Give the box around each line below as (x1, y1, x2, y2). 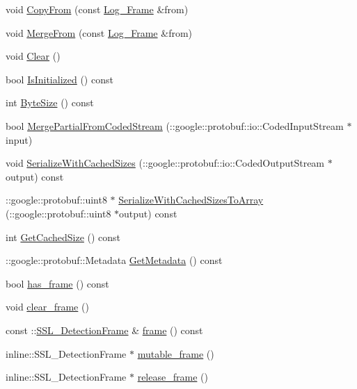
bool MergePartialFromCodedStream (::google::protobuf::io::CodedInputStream (6, 118, 344, 133)
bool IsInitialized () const (6, 72, 113, 86)
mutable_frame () (137, 346, 214, 361)
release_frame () (137, 370, 208, 384)
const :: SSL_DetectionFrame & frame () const (6, 322, 203, 337)
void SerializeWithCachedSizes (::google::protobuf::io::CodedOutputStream (6, 156, 325, 170)
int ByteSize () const (6, 95, 94, 110)
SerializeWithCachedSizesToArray (118, 192, 264, 207)
